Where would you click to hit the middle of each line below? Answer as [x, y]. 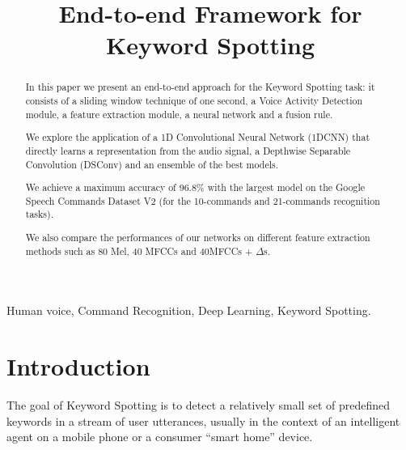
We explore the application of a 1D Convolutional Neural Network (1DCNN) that [198, 137]
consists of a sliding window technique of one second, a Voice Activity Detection [194, 101]
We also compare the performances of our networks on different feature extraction [198, 237]
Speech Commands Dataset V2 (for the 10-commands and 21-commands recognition [203, 200]
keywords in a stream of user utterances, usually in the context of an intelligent [203, 420]
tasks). [39, 214]
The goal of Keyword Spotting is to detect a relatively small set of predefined [198, 404]
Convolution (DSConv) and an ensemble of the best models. [152, 164]
